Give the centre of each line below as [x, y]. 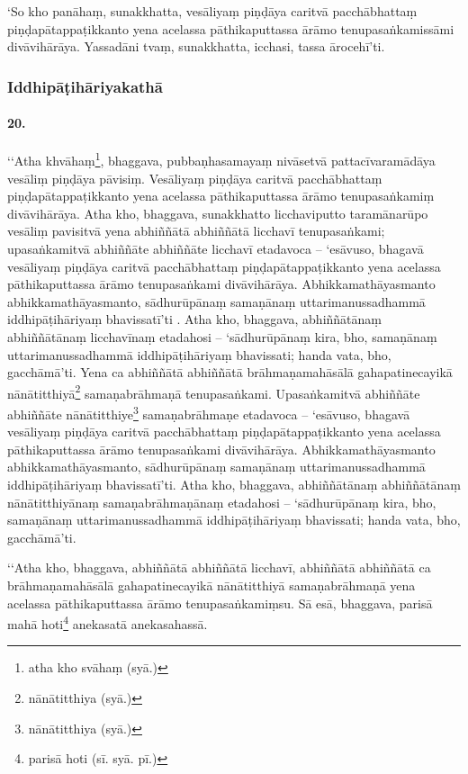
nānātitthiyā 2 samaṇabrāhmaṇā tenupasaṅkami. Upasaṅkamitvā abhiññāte [214, 391]
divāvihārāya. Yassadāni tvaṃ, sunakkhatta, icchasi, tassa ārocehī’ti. [196, 46]
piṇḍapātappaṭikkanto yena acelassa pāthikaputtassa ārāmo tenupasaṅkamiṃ [221, 196]
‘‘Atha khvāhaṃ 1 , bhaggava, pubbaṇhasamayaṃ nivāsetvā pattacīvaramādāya [221, 159]
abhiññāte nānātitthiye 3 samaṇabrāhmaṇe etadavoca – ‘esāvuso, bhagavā [209, 413]
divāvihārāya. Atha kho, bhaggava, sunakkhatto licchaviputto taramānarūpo [218, 213]
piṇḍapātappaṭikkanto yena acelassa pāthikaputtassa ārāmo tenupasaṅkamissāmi [231, 28]
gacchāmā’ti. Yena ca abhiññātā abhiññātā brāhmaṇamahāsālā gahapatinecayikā [230, 372]
